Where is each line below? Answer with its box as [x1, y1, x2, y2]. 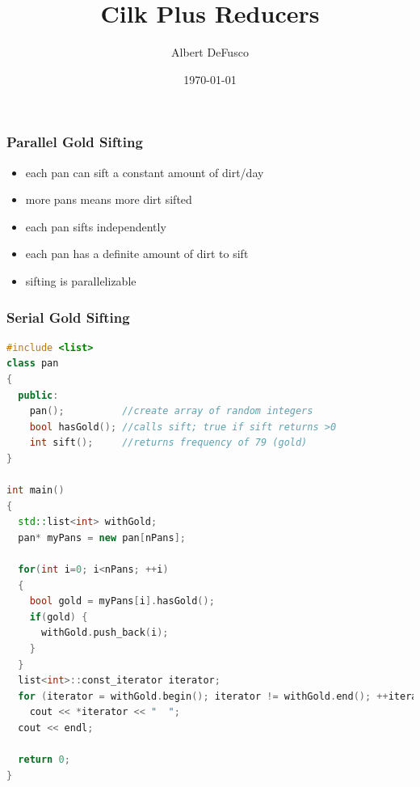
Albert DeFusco [171, 44, 249, 61]
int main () [6, 484, 65, 497]
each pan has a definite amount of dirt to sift [25, 245, 249, 262]
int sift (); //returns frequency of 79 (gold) [29, 437, 308, 449]
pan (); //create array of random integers [29, 405, 313, 417]
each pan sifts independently [25, 218, 166, 235]
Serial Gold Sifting [6, 307, 130, 327]
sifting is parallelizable [25, 272, 136, 289]
